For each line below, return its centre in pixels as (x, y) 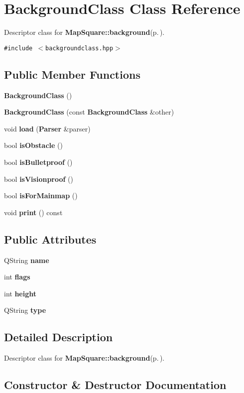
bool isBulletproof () (38, 162)
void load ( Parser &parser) (47, 128)
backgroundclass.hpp (79, 48)
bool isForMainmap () (41, 196)
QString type (25, 310)
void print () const (33, 212)
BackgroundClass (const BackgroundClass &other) (89, 112)
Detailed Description (59, 337)
